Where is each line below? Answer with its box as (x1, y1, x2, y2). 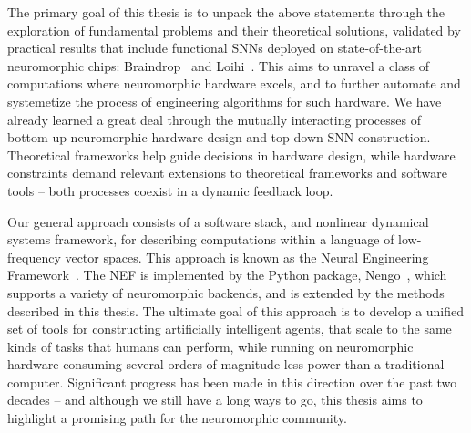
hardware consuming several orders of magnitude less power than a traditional (7, 355, 445, 374)
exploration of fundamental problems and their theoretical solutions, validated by (7, 20, 461, 39)
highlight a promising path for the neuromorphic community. (7, 408, 347, 428)
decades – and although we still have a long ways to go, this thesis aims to (7, 390, 423, 409)
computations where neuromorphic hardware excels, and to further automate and (7, 74, 461, 93)
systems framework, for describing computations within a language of (7, 230, 394, 249)
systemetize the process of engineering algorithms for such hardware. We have (7, 91, 442, 110)
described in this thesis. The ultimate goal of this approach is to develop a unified (7, 301, 465, 320)
